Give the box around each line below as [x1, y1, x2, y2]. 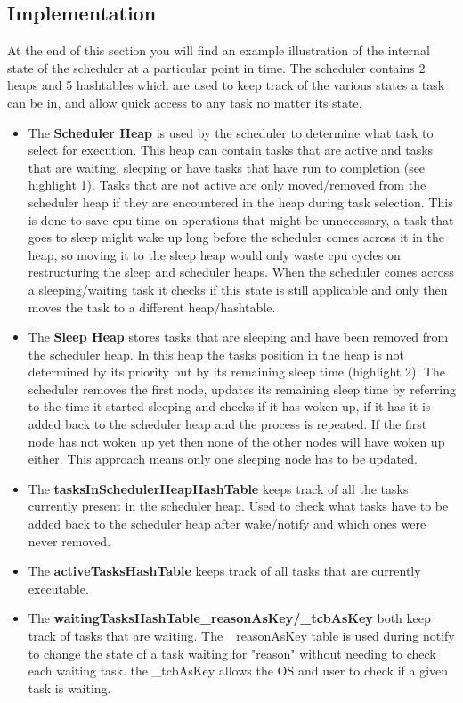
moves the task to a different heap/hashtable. [28, 297, 276, 316]
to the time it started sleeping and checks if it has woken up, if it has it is [28, 397, 431, 416]
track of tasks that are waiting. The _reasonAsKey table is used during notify [28, 626, 455, 645]
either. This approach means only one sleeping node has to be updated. [28, 449, 418, 468]
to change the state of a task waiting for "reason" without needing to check [28, 643, 436, 662]
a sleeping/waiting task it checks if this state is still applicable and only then [28, 279, 448, 298]
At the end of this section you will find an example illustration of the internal [7, 41, 430, 60]
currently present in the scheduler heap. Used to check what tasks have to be [28, 497, 449, 515]
